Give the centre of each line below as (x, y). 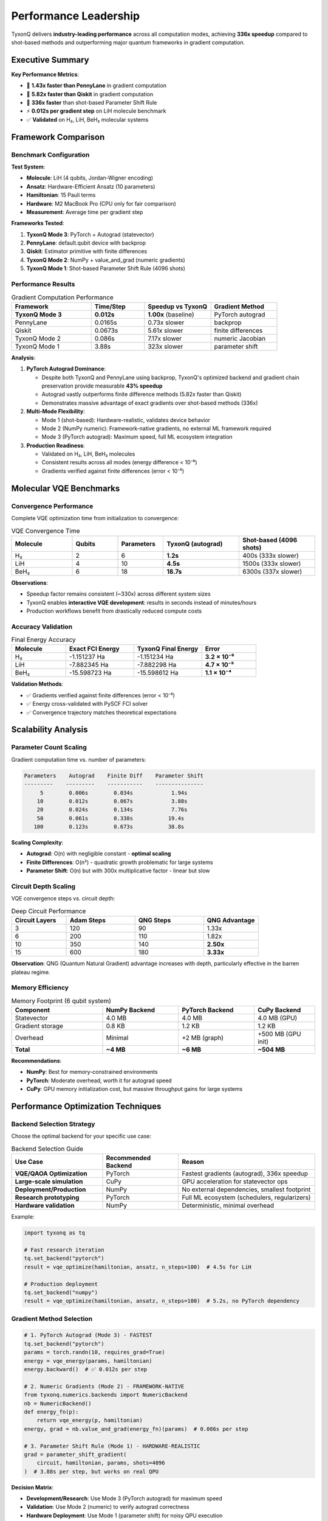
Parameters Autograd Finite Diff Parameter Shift (114, 775)
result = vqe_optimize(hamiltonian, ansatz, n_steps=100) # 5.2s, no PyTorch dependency (162, 1301)
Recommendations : (36, 1061)
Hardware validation (45, 1206)
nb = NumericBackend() (58, 1403)
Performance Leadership (76, 16)
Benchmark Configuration (50, 155)
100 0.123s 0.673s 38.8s (109, 827)
